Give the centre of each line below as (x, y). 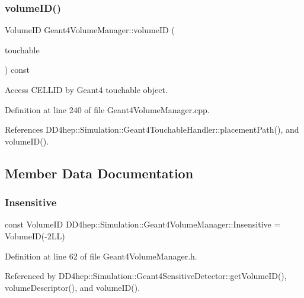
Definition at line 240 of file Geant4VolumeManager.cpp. (107, 109)
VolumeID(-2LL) (35, 235)
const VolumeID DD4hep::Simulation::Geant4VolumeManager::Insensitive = (143, 224)
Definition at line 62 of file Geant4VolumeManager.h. (101, 256)
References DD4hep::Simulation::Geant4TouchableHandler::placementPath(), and (152, 129)
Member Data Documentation (99, 173)
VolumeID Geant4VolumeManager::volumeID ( (90, 30)
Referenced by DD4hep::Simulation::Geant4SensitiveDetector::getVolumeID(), (146, 276)
